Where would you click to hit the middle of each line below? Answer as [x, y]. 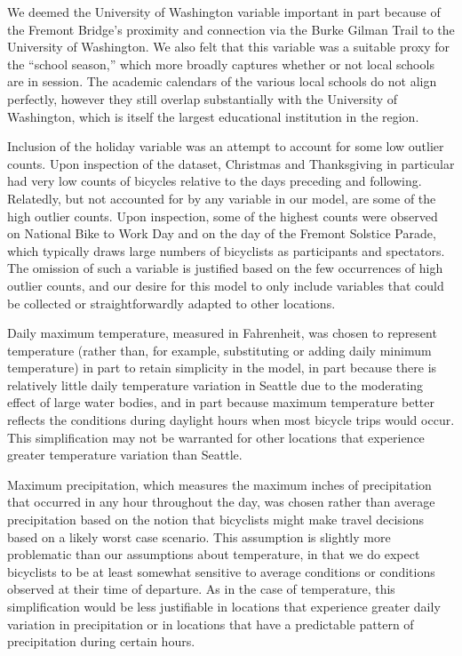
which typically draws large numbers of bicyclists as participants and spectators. [226, 250]
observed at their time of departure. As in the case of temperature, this [201, 589]
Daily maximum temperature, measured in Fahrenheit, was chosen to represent [222, 333]
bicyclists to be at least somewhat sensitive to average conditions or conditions [221, 571]
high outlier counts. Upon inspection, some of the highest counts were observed [223, 216]
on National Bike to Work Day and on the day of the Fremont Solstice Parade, [222, 233]
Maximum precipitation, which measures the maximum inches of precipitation [219, 484]
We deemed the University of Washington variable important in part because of [224, 12]
